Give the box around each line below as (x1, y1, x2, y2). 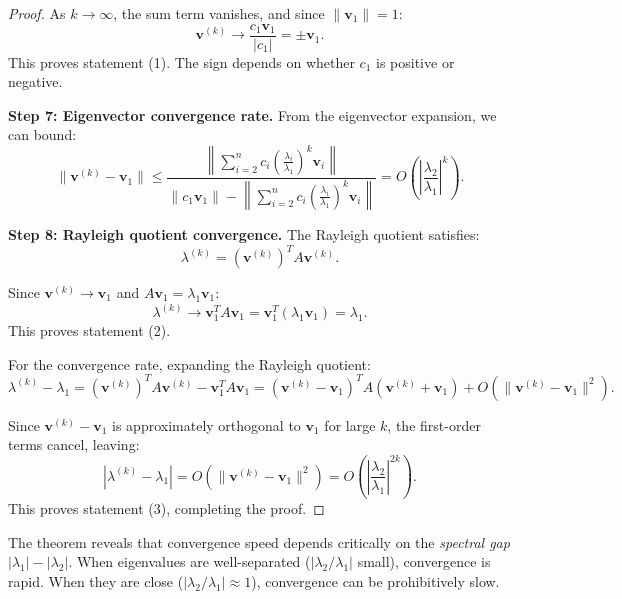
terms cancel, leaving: (8, 434, 140, 455)
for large (324, 414, 376, 435)
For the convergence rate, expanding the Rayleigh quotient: (8, 353, 371, 374)
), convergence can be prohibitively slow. (251, 570, 500, 591)
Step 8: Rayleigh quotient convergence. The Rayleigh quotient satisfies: (8, 223, 480, 244)
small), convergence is (357, 551, 491, 572)
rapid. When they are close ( (8, 570, 184, 591)
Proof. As (8, 3, 66, 23)
